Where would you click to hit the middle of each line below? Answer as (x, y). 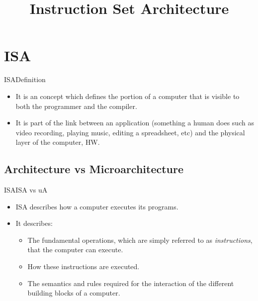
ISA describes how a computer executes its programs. (97, 206)
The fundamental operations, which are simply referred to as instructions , (140, 240)
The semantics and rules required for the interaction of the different (131, 283)
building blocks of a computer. (74, 293)
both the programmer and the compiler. (76, 106)
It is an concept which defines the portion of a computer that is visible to (128, 96)
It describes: (34, 223)
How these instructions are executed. (84, 266)
